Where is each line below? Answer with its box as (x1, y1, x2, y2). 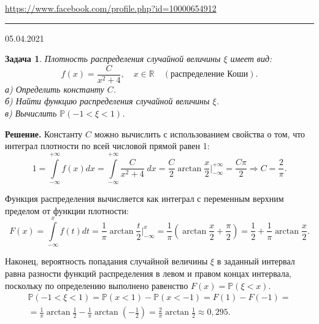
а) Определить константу (5, 82, 104, 95)
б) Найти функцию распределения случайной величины (5, 94, 210, 107)
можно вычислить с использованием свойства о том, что (94, 127, 306, 140)
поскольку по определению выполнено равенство (5, 279, 188, 291)
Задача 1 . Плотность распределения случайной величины (5, 52, 221, 65)
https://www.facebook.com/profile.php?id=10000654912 (5, 2, 217, 14)
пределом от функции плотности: (5, 204, 129, 217)
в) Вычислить (5, 107, 57, 120)
